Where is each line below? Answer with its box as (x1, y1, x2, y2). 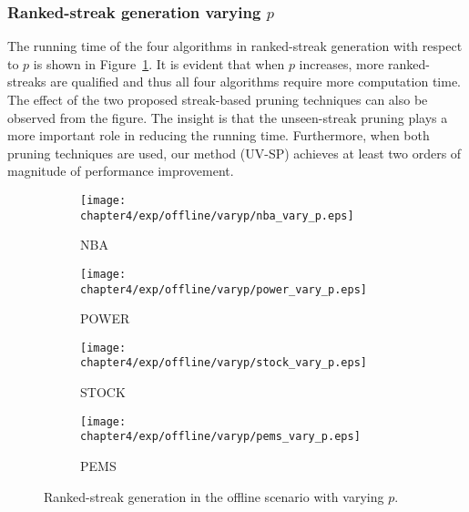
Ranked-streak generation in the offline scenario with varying (44, 486, 384, 506)
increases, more (299, 54, 384, 73)
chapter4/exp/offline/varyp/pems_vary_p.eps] (80, 430, 361, 444)
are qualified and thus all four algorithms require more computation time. (50, 72, 461, 91)
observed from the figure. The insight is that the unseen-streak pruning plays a (7, 108, 448, 127)
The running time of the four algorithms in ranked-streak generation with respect (7, 36, 463, 56)
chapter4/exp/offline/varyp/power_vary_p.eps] (80, 282, 367, 296)
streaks (7, 72, 46, 91)
